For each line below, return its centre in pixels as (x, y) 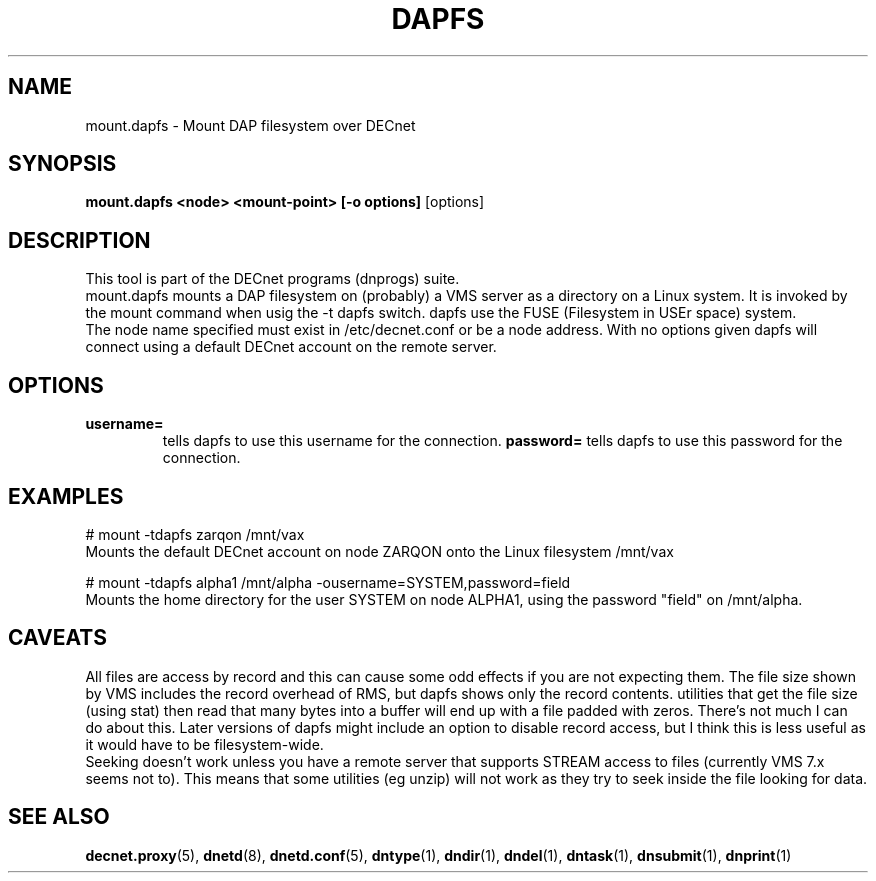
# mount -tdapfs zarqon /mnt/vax (195, 534)
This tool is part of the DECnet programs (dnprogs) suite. (272, 279)
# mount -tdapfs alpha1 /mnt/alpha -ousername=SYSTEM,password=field (328, 582)
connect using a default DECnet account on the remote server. (291, 347)
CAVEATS (57, 638)
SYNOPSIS (62, 164)
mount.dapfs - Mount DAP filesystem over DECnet (250, 125)
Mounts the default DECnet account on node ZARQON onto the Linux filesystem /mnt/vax (379, 551)
